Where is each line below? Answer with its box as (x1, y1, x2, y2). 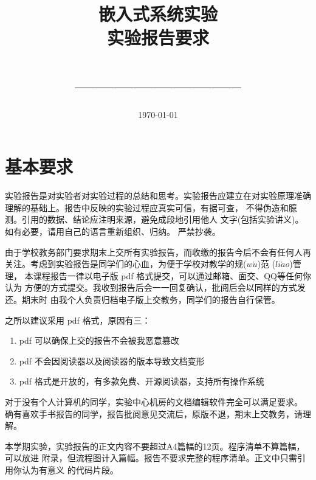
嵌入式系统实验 (98, 1, 218, 26)
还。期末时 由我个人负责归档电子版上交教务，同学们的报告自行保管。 (5, 293, 280, 305)
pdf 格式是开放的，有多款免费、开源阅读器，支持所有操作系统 (19, 375, 264, 388)
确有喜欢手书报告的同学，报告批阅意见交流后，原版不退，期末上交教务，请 (5, 407, 303, 420)
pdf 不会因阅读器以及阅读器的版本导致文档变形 (19, 354, 205, 367)
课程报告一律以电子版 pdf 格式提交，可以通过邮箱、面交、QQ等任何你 (33, 269, 312, 282)
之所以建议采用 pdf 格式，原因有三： (5, 313, 151, 326)
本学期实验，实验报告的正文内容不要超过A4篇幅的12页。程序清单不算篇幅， (5, 439, 305, 452)
